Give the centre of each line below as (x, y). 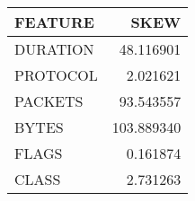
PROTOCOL (56, 75)
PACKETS (49, 101)
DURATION (54, 49)
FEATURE (54, 22)
